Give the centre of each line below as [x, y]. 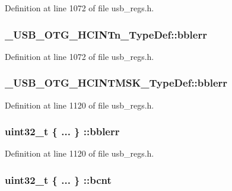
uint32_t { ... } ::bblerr [62, 131]
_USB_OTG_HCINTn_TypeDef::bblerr [106, 34]
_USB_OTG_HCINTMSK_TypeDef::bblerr [116, 83]
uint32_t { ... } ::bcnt [58, 179]
